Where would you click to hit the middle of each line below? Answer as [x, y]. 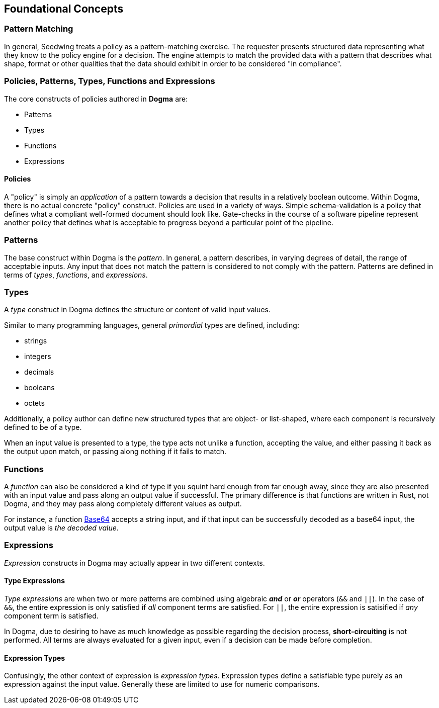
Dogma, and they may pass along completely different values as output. [123, 504]
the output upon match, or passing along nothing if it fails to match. [115, 452]
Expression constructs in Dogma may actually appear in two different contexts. [135, 563]
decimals [39, 372]
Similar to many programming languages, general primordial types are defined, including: [152, 325]
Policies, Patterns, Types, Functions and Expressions [110, 81]
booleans [39, 388]
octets [34, 403]
